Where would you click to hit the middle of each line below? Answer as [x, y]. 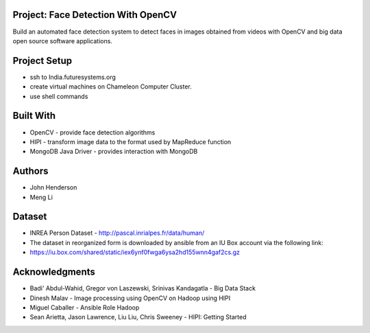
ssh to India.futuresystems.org [73, 77]
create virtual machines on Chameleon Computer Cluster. [111, 87]
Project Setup [42, 61]
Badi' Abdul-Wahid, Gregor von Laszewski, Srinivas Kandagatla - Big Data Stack [143, 288]
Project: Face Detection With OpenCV [95, 15]
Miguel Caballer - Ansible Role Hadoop [85, 307]
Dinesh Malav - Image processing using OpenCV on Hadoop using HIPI [130, 298]
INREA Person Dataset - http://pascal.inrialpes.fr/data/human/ [117, 233]
